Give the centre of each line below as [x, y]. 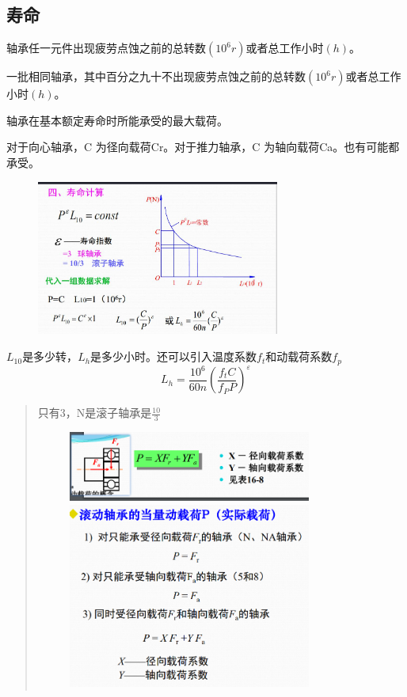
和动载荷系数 [299, 356]
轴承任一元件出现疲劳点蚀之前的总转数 [106, 48]
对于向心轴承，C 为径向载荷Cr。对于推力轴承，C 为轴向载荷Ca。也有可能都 [203, 147]
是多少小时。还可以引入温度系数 [174, 356]
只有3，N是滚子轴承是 [95, 413]
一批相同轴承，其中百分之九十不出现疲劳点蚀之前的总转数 [156, 76]
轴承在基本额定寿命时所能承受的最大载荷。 [117, 120]
